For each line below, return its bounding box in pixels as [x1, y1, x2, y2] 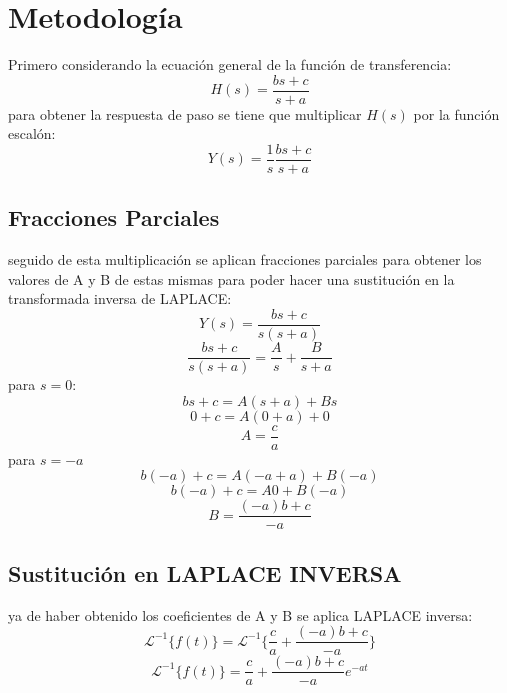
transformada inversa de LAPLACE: [8, 288, 232, 309]
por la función [413, 103, 500, 124]
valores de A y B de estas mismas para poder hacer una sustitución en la [8, 268, 455, 289]
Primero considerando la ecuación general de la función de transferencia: [8, 54, 452, 75]
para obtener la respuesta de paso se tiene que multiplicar [8, 103, 362, 124]
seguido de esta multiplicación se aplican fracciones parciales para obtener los [8, 249, 482, 270]
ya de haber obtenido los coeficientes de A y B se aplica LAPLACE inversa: [8, 604, 473, 625]
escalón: [8, 123, 56, 144]
